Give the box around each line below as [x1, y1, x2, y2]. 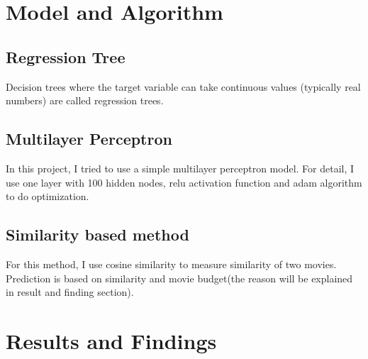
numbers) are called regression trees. [6, 93, 164, 108]
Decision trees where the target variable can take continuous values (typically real [6, 79, 361, 94]
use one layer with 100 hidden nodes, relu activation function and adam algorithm [6, 175, 362, 189]
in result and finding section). [6, 285, 134, 299]
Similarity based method [6, 223, 189, 245]
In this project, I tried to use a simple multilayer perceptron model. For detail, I [6, 160, 355, 175]
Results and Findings [6, 326, 217, 355]
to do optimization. [6, 189, 89, 204]
